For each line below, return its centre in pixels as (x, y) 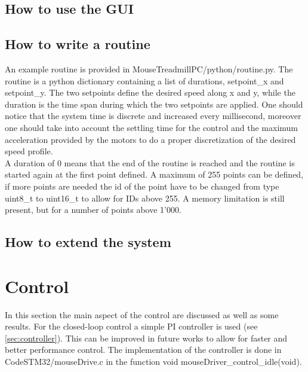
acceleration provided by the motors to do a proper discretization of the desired (150, 139)
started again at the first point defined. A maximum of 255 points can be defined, (154, 174)
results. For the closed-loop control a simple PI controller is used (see (131, 326)
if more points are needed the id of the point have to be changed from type (142, 186)
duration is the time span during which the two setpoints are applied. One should (154, 104)
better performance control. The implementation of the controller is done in (143, 350)
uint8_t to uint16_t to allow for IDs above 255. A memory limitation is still (145, 198)
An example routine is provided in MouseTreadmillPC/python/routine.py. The (149, 68)
